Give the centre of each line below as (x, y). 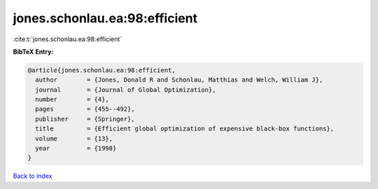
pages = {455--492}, (85, 109)
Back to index (33, 176)
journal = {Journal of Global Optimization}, (126, 90)
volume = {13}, (74, 138)
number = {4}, (72, 100)
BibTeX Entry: (33, 52)
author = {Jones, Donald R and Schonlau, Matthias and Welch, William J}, (179, 80)
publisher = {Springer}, (85, 119)
